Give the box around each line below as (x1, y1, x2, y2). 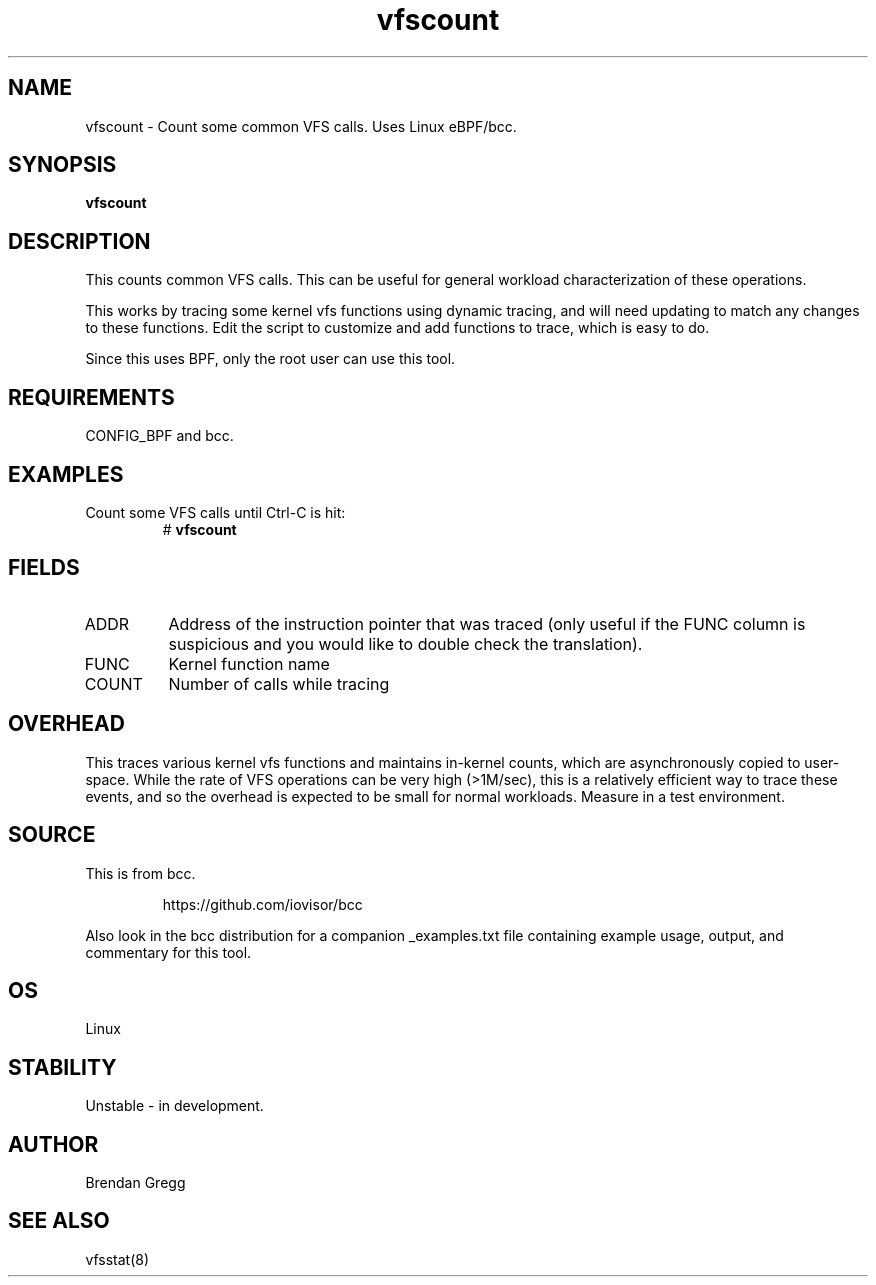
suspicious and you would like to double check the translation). (168, 633, 643, 654)
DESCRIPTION (8, 228, 151, 254)
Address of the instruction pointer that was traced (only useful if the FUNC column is (168, 613, 806, 634)
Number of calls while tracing (168, 673, 390, 694)
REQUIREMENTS (8, 384, 175, 410)
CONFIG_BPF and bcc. (85, 427, 234, 445)
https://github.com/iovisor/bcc (162, 895, 363, 913)
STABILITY (8, 1054, 117, 1080)
